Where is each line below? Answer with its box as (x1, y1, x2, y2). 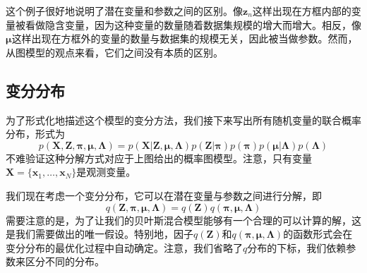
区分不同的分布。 (25, 254, 104, 269)
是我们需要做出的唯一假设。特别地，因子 (6, 226, 193, 241)
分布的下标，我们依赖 (247, 240, 347, 255)
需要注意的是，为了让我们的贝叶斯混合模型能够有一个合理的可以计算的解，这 (6, 212, 361, 227)
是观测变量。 (76, 164, 136, 179)
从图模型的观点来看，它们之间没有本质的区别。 (6, 44, 223, 59)
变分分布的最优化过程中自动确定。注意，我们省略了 (6, 240, 243, 255)
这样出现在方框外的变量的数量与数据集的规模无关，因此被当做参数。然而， (11, 31, 358, 46)
